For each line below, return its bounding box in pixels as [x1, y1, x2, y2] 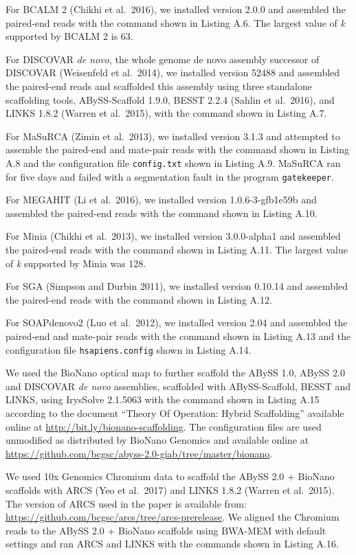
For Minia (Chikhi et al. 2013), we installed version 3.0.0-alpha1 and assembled [5, 229, 341, 243]
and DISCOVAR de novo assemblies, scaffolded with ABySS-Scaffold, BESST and [5, 378, 351, 393]
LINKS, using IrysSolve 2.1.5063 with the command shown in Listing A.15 [5, 392, 320, 407]
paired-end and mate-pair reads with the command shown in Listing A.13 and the [5, 329, 351, 343]
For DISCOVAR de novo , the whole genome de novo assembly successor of [5, 52, 320, 66]
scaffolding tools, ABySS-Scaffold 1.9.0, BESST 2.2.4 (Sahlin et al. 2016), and [5, 92, 335, 106]
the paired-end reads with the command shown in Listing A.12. [5, 292, 272, 306]
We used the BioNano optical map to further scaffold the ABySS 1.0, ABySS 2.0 [5, 365, 345, 380]
